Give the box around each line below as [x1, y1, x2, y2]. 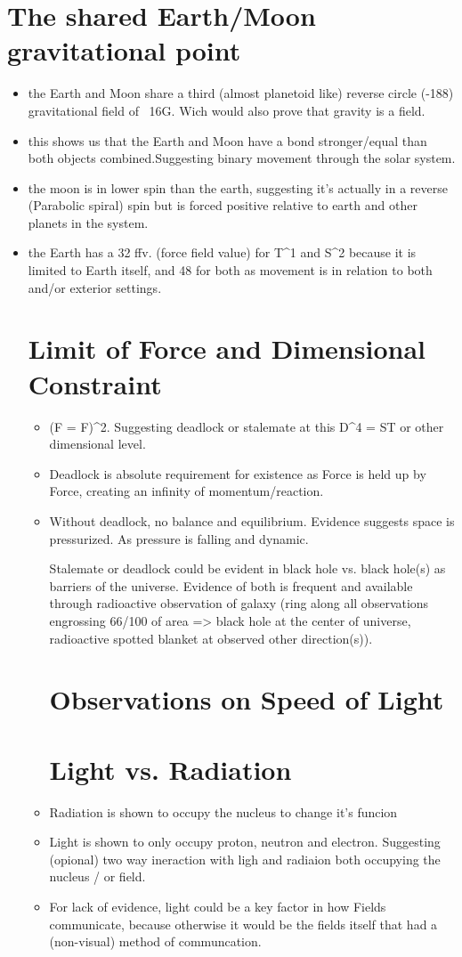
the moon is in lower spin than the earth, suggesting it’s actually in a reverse [28, 178, 448, 197]
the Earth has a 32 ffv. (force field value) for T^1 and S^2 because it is [28, 243, 417, 262]
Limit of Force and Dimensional [28, 330, 426, 367]
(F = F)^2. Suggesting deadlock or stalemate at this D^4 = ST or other [49, 417, 444, 435]
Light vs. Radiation [49, 750, 292, 787]
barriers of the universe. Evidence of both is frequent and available [49, 576, 413, 595]
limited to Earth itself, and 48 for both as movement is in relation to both [28, 261, 433, 280]
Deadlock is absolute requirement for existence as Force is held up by [49, 464, 426, 483]
